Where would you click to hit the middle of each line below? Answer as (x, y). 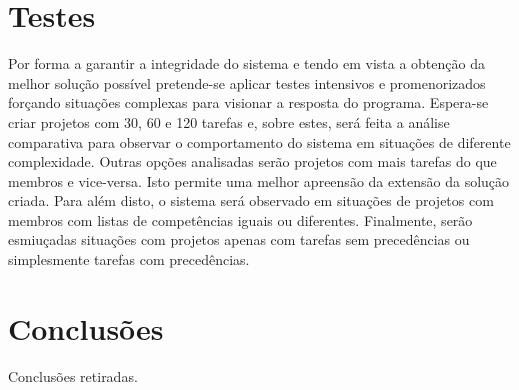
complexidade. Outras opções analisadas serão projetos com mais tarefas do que (252, 161)
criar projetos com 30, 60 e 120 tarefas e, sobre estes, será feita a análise (229, 121)
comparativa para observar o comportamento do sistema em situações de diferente (259, 141)
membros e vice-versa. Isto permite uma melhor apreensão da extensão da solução (259, 180)
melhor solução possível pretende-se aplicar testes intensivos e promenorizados (247, 82)
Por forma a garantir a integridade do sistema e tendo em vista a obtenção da (246, 63)
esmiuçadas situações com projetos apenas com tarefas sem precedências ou (239, 239)
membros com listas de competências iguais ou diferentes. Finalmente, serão (240, 219)
